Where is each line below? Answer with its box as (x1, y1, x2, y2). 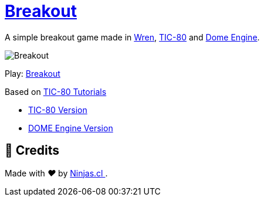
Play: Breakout (5, 68, 60, 79)
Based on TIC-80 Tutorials (5, 86, 107, 97)
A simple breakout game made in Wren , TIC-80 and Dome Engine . (5, 32, 260, 42)
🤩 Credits (5, 143, 60, 158)
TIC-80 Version (28, 104, 87, 115)
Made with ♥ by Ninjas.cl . (5, 168, 108, 178)
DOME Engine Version (28, 122, 113, 133)
